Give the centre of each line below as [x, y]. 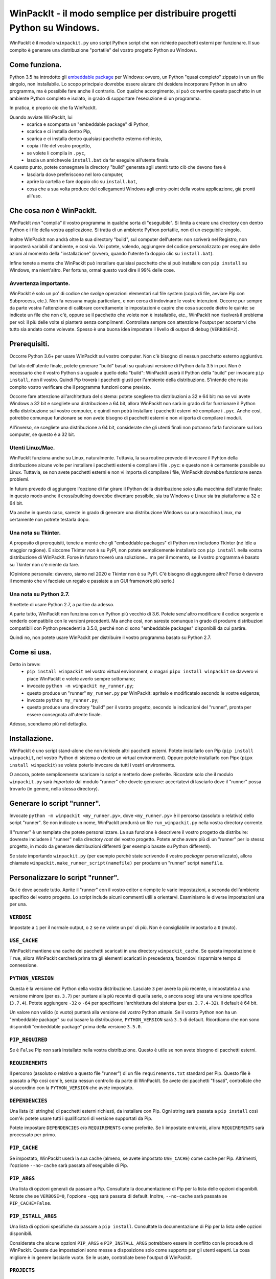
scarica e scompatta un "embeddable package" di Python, [88, 124]
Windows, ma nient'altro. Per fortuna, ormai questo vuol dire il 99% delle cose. [93, 270]
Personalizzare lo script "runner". [64, 878]
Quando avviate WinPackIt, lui [41, 117]
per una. [18, 904]
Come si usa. [31, 652]
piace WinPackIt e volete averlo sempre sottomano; [81, 678]
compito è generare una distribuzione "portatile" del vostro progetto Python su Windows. [103, 50]
